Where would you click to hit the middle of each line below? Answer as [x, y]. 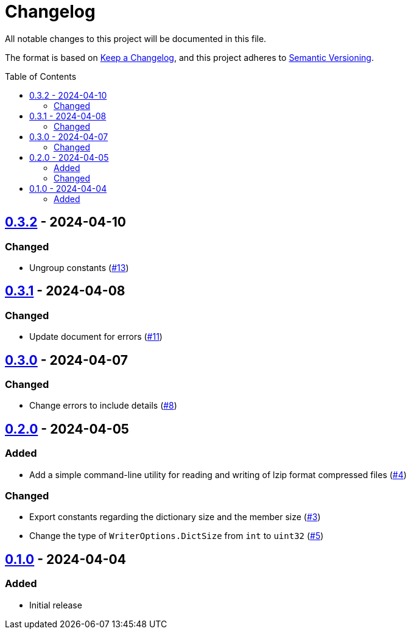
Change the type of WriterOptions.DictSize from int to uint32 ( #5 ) [177, 536]
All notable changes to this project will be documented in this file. [136, 38]
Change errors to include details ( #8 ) [103, 406]
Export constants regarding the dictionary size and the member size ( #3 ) [175, 517]
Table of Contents [41, 76]
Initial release [56, 605]
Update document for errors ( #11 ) [96, 337]
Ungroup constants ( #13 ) [79, 267]
